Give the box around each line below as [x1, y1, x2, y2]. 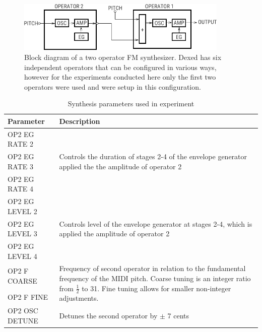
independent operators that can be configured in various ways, [24, 61, 217, 72]
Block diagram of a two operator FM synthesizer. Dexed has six [24, 51, 222, 62]
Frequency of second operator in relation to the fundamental [59, 263, 246, 274]
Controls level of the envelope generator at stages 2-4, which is [59, 218, 252, 229]
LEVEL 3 [8, 228, 37, 239]
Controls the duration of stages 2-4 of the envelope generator [59, 151, 247, 162]
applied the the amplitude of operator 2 [59, 161, 182, 171]
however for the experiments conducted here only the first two [24, 72, 216, 82]
